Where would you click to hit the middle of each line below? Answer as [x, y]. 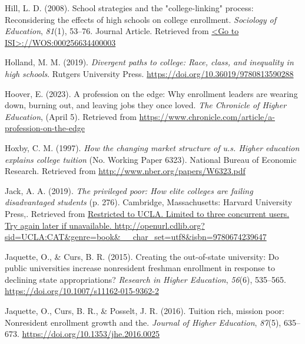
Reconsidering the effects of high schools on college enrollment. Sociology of [140, 19]
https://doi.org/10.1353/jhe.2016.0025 [91, 334]
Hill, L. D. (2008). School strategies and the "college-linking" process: [129, 8]
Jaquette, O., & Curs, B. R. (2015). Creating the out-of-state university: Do [142, 256]
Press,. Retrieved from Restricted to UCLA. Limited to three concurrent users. [147, 213]
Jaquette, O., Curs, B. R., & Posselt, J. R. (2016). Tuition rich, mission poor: [145, 311]
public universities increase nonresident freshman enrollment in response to [140, 268]
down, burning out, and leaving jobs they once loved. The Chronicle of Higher [146, 105]
